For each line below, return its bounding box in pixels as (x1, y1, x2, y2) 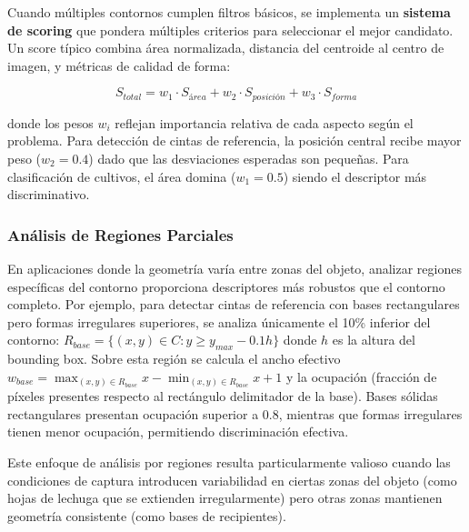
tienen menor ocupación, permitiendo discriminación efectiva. (7, 422, 349, 441)
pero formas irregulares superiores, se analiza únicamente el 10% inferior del (7, 312, 431, 331)
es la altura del (332, 330, 415, 349)
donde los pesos (7, 113, 94, 132)
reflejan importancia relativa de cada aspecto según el (115, 113, 414, 132)
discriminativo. (7, 185, 90, 204)
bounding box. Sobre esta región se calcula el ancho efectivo (7, 349, 341, 368)
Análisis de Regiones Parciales (7, 223, 234, 246)
